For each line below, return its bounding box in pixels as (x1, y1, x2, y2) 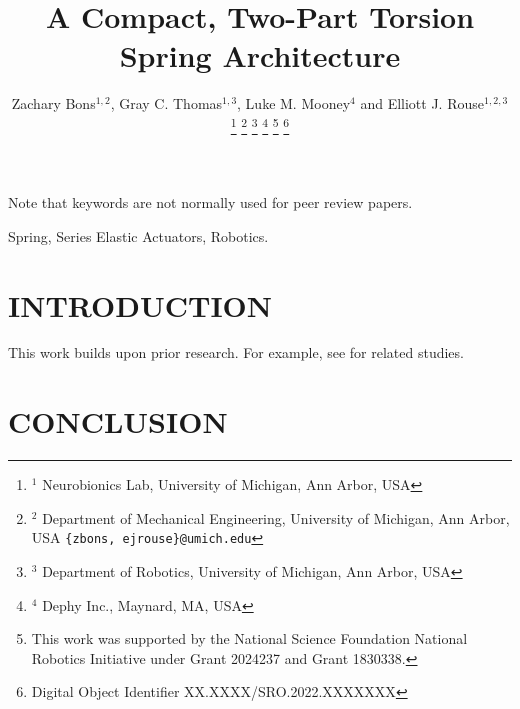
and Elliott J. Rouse (360, 93, 484, 114)
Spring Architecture (119, 35, 401, 76)
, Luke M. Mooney (237, 93, 351, 114)
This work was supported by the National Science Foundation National (31, 628, 468, 649)
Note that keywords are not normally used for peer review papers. (8, 192, 413, 213)
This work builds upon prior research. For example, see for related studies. (8, 342, 464, 363)
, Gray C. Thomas (110, 93, 223, 114)
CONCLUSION (8, 401, 228, 442)
